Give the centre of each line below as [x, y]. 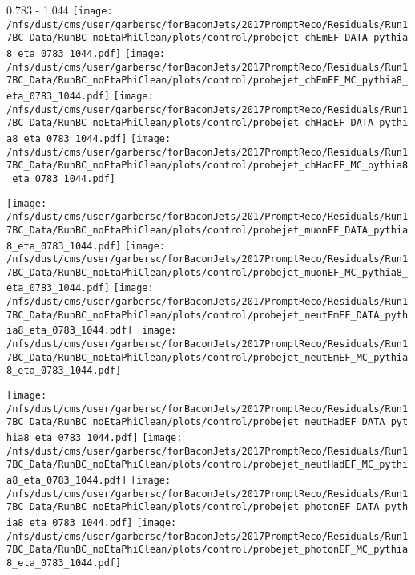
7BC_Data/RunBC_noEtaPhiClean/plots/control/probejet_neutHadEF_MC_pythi [207, 465]
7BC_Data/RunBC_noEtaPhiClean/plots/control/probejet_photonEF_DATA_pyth [207, 507]
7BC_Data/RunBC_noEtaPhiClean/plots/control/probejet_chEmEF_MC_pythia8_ [207, 81]
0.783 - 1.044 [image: [60, 10]
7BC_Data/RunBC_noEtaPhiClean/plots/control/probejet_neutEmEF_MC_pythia [207, 357]
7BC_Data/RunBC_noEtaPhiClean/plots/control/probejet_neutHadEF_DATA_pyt [207, 422]
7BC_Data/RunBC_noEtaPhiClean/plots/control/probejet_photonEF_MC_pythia [207, 550]
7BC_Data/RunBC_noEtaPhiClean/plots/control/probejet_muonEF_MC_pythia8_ [207, 272]
